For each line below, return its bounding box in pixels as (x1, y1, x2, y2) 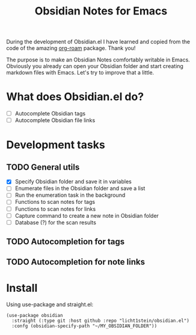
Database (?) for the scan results (14, 218, 96, 226)
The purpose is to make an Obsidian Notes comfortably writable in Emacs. (6, 56, 191, 64)
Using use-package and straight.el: (6, 301, 94, 308)
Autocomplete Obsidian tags (14, 110, 86, 117)
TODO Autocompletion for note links (6, 257, 145, 267)
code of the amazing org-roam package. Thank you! (6, 45, 136, 52)
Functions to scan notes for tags (14, 198, 95, 206)
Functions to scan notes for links (14, 205, 96, 212)
